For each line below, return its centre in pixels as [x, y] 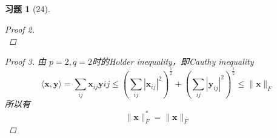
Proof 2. [20, 29]
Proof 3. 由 [26, 61]
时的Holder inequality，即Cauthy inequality [173, 61]
